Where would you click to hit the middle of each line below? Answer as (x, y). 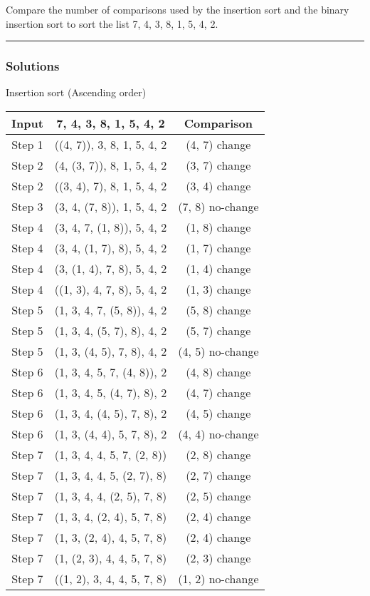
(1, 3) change (218, 289)
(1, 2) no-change (218, 579)
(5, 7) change (218, 330)
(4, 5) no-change (218, 351)
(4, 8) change (218, 372)
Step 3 (27, 206)
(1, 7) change (218, 248)
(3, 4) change (218, 186)
